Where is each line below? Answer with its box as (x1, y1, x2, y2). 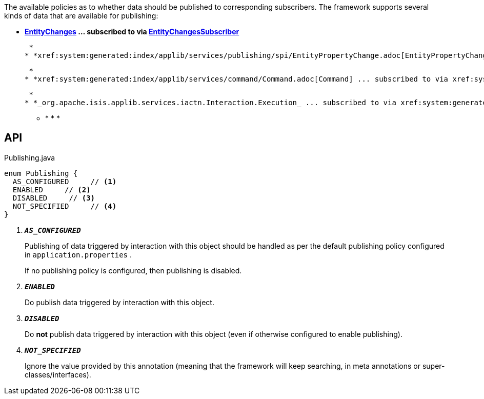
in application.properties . (25, 250, 132, 259)
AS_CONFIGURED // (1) (12, 177, 117, 186)
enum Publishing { (4, 169, 78, 177)
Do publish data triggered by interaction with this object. (25, 297, 214, 307)
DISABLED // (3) (12, 193, 95, 202)
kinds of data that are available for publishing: (4, 11, 158, 20)
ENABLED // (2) (12, 185, 91, 194)
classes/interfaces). (25, 370, 91, 379)
